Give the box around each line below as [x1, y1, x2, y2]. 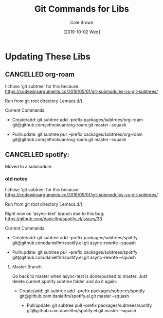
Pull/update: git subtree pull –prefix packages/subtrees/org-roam [12, 131, 143, 137]
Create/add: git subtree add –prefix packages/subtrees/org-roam [12, 117, 143, 123]
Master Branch [12, 264, 42, 269]
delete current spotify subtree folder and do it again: [12, 278, 117, 284]
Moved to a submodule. [5, 163, 53, 169]
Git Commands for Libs [34, 3, 129, 15]
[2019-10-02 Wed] [63, 29, 101, 35]
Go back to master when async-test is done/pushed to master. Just [12, 273, 147, 279]
